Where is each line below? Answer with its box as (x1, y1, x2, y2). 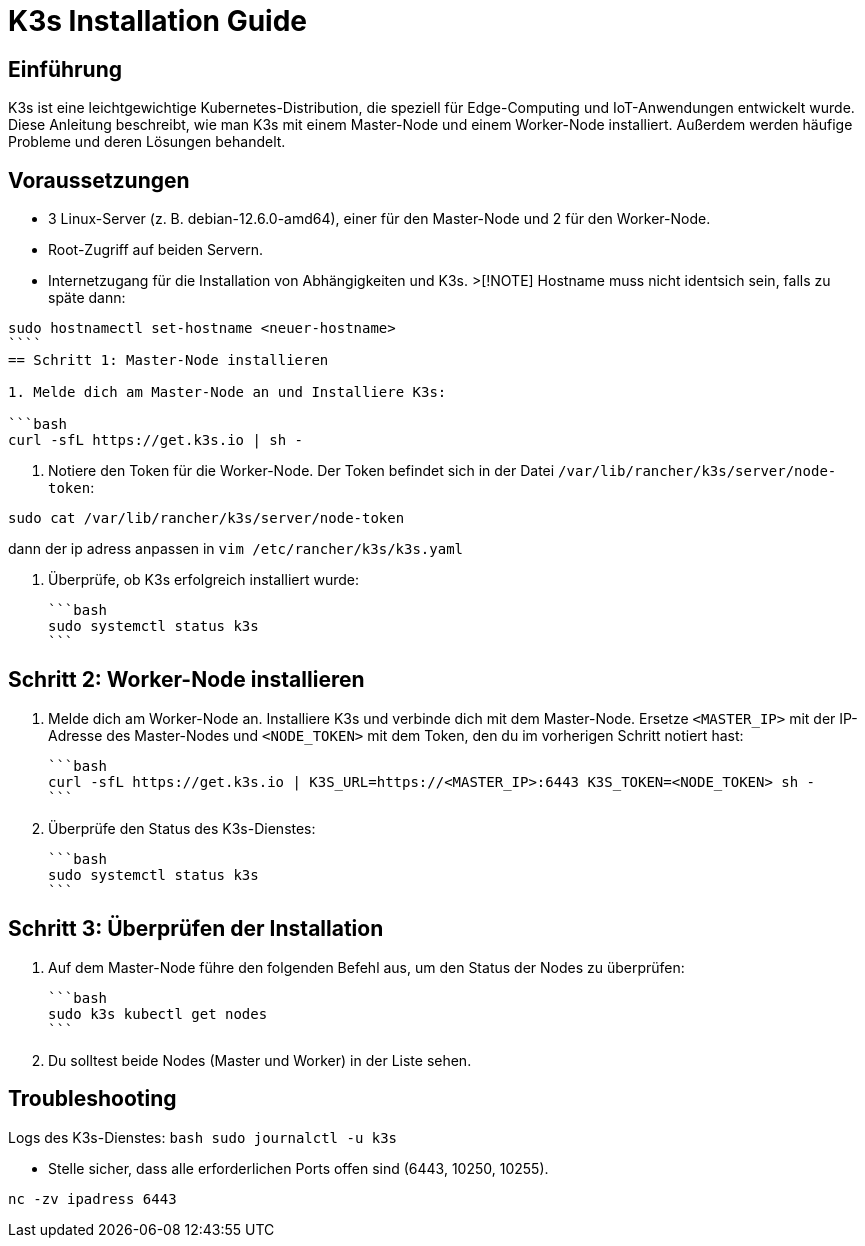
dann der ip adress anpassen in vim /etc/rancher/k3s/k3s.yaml (8, 540, 463, 558)
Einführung (8, 56, 122, 82)
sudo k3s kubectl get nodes (48, 1005, 268, 1022)
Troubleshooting (8, 1086, 177, 1112)
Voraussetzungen (8, 167, 190, 193)
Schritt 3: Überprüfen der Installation (8, 916, 384, 942)
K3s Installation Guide (8, 4, 308, 38)
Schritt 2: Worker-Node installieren (8, 667, 365, 693)
